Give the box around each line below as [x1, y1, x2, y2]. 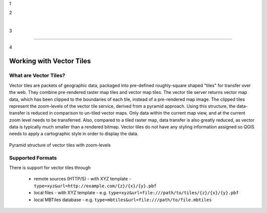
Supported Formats [9, 154, 57, 161]
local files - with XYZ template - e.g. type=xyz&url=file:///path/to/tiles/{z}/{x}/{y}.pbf [34, 190, 239, 196]
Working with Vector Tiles [9, 57, 91, 65]
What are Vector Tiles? [9, 72, 65, 79]
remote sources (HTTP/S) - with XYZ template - [34, 176, 132, 182]
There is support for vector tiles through [9, 165, 91, 170]
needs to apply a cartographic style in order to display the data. [9, 131, 138, 137]
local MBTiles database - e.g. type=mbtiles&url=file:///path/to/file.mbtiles [34, 197, 212, 203]
